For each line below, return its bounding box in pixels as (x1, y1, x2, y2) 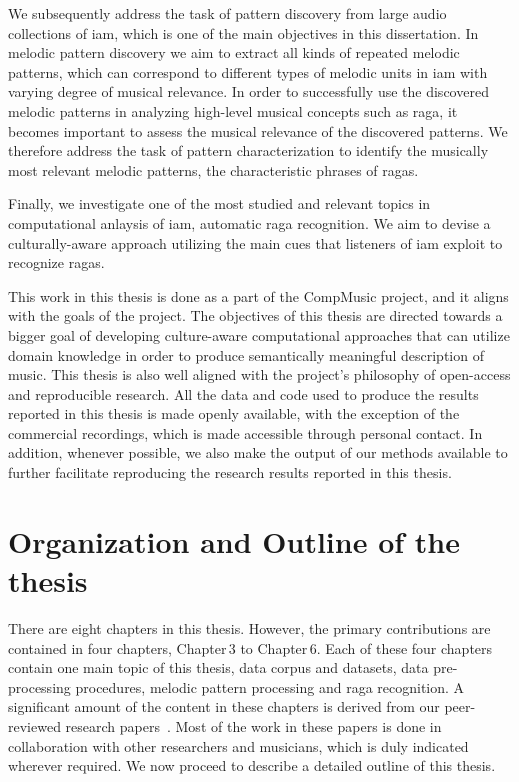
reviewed (8, 715, 61, 736)
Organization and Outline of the (8, 520, 460, 561)
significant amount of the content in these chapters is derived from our (8, 696, 440, 717)
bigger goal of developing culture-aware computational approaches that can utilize (8, 324, 510, 345)
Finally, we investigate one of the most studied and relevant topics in (8, 193, 431, 214)
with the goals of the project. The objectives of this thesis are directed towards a (8, 305, 503, 326)
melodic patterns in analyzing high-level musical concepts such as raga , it (8, 100, 458, 121)
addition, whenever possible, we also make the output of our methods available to (8, 442, 508, 463)
